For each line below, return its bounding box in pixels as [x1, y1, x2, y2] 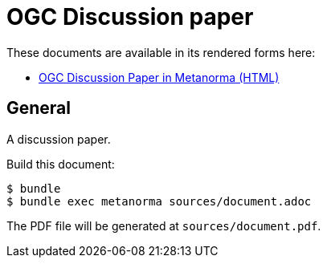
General [6, 98, 72, 119]
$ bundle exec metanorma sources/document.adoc [6, 194, 312, 208]
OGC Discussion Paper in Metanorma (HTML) [39, 70, 280, 84]
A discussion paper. [6, 132, 111, 146]
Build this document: [6, 156, 115, 171]
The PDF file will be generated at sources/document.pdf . [6, 218, 321, 233]
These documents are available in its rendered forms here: [6, 45, 316, 59]
